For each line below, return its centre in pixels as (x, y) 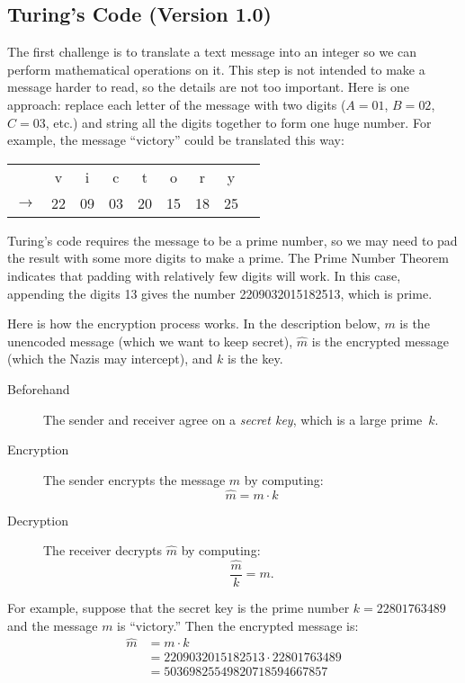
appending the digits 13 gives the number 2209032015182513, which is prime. (220, 293)
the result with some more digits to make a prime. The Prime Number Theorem (228, 258)
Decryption (38, 520)
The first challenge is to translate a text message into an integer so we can (212, 52)
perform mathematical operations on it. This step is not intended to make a (216, 69)
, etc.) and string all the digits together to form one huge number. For (238, 122)
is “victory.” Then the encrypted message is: (238, 625)
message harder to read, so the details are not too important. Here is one (209, 87)
